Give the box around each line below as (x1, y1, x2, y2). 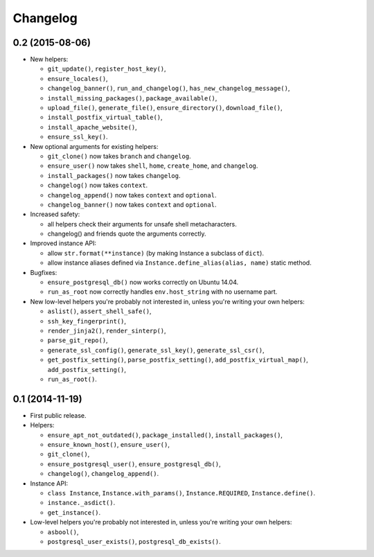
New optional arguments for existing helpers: (30, 142, 159, 150)
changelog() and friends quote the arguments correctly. (47, 229, 207, 238)
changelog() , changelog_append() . (47, 470, 159, 478)
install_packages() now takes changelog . (47, 171, 181, 179)
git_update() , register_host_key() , (47, 64, 166, 73)
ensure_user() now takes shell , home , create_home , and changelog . (47, 161, 258, 170)
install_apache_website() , (47, 123, 138, 131)
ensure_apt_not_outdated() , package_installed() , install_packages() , (47, 430, 283, 439)
